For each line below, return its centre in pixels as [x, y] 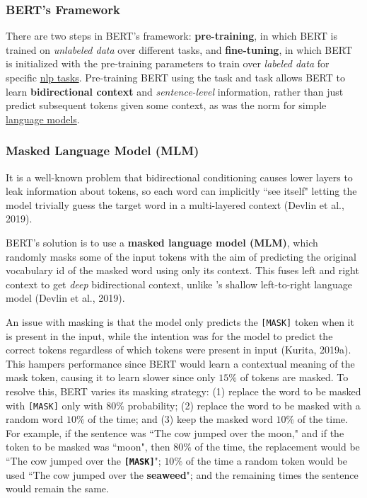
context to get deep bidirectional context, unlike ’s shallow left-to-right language [179, 284]
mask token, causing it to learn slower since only [111, 377]
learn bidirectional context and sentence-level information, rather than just [175, 91]
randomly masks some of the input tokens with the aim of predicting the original [181, 256]
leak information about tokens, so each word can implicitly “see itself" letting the [181, 191]
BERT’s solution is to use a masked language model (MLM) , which [162, 242]
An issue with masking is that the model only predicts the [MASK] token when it [180, 321]
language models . [43, 119]
